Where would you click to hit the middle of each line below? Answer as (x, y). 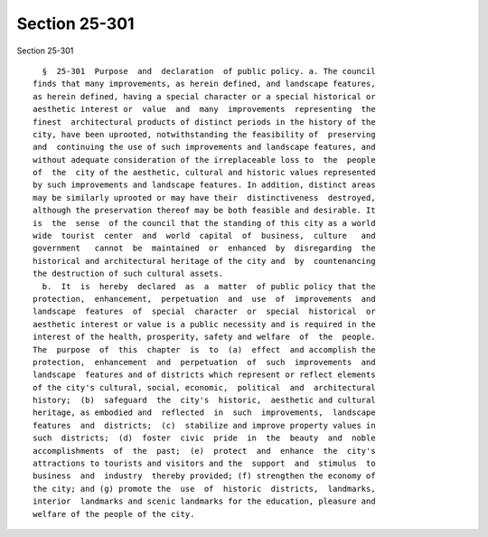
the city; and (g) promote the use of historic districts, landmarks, (204, 489)
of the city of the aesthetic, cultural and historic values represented (204, 173)
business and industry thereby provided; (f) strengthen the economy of (204, 476)
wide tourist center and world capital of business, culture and (204, 236)
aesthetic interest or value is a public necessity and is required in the (204, 324)
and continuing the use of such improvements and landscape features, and (204, 147)
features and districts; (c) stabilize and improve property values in (204, 425)
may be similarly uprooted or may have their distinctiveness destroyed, (204, 198)
